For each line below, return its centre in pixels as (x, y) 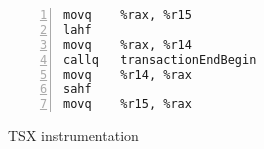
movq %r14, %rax (127, 74)
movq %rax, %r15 (127, 15)
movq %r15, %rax (127, 104)
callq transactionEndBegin (160, 59)
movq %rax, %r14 (127, 44)
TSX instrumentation (73, 135)
